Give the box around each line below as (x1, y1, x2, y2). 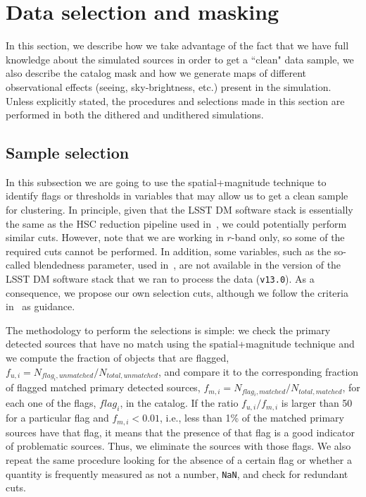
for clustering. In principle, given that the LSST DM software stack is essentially (6, 202, 353, 217)
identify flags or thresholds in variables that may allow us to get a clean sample (6, 188, 348, 203)
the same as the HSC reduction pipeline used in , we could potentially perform (6, 216, 347, 231)
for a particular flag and (6, 410, 109, 425)
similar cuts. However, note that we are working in (6, 230, 224, 245)
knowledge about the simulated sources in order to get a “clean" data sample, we (6, 51, 354, 66)
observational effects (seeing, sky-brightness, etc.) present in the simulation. (6, 79, 332, 94)
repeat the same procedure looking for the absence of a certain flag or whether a (6, 452, 352, 467)
